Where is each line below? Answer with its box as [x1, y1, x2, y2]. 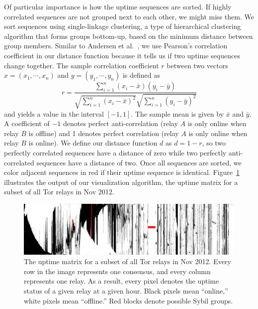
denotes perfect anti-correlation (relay [63, 118, 178, 129]
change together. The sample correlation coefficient [4, 60, 159, 70]
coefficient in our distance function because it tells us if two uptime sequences [4, 50, 240, 60]
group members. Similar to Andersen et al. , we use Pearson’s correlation [4, 40, 228, 51]
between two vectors [167, 60, 228, 70]
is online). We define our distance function [28, 138, 158, 148]
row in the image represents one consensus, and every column [24, 266, 211, 276]
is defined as [122, 70, 160, 80]
